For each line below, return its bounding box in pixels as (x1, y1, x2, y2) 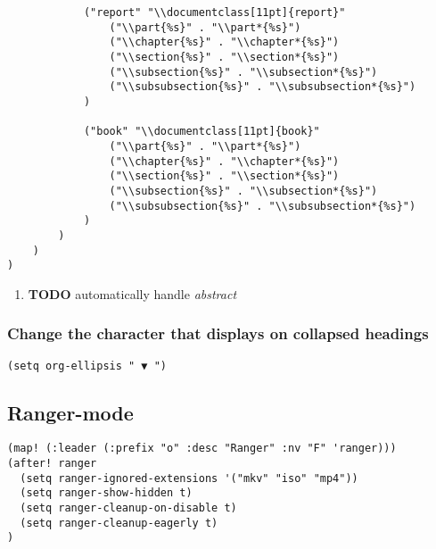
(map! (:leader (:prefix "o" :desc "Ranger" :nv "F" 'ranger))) (7, 442, 397, 455)
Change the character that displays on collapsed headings (7, 322, 429, 345)
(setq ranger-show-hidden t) (20, 487, 193, 500)
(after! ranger (7, 457, 97, 470)
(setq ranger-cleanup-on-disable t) (20, 502, 237, 515)
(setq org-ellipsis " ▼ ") (7, 359, 167, 372)
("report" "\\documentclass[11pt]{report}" (83, 6, 346, 19)
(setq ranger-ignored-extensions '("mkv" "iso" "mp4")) (20, 471, 358, 485)
